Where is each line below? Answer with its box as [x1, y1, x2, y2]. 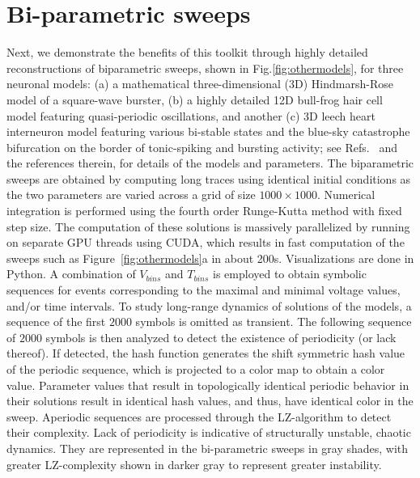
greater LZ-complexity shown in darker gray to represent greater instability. [6, 455, 382, 472]
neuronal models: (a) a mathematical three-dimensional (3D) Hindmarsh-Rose [6, 75, 393, 92]
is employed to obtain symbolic [213, 265, 367, 282]
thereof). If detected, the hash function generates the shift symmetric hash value [6, 345, 405, 362]
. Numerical [316, 186, 375, 203]
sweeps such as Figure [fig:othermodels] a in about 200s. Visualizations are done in [6, 249, 414, 266]
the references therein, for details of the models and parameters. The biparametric [6, 154, 414, 171]
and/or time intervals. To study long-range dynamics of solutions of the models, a [6, 297, 412, 314]
